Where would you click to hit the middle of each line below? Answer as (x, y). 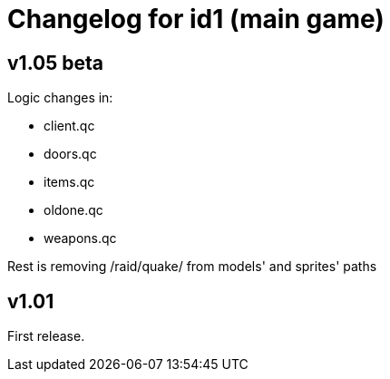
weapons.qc (80, 238)
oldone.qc (73, 210)
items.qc (69, 182)
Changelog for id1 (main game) (196, 19)
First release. (46, 336)
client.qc (69, 126)
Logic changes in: (60, 98)
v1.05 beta (55, 63)
